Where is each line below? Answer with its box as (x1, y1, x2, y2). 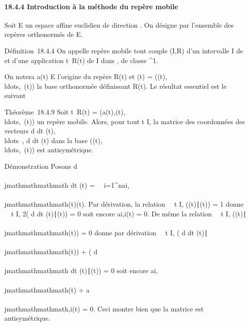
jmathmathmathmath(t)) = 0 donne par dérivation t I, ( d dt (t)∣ (4, 228, 208, 238)
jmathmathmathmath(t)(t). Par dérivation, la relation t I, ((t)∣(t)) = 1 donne (4, 199, 244, 209)
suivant (4, 90, 26, 100)
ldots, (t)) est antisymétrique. (4, 145, 94, 155)
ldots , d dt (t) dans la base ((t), (4, 135, 102, 145)
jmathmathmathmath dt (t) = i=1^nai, (4, 180, 130, 190)
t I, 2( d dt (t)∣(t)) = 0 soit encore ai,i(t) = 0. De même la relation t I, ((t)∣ (11, 208, 247, 218)
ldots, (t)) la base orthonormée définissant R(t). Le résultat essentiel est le (4, 81, 227, 91)
